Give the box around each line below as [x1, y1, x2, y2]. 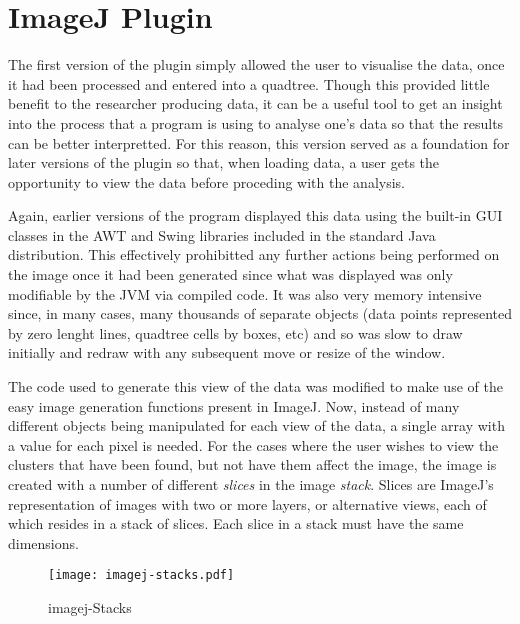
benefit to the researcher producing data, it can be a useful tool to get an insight [8, 93, 503, 114]
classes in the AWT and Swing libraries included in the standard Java [8, 224, 436, 245]
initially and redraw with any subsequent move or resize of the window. [8, 342, 446, 363]
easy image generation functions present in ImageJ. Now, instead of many [8, 395, 460, 416]
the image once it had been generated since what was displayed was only [8, 264, 453, 285]
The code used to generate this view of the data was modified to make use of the [8, 376, 503, 397]
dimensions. [8, 532, 79, 553]
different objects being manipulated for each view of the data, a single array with [8, 415, 505, 436]
